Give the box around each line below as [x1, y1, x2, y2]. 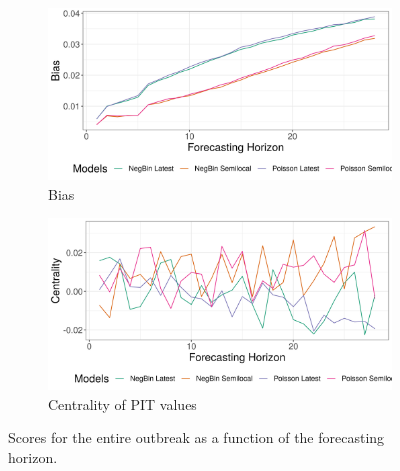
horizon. [8, 446, 58, 467]
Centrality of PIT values [48, 393, 197, 414]
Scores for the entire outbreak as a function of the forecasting [8, 427, 385, 448]
